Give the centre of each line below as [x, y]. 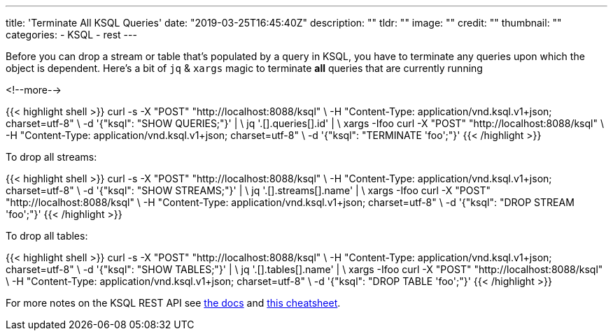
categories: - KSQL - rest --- [71, 35]
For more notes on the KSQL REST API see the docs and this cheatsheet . [173, 303]
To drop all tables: [47, 236]
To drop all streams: [51, 157]
